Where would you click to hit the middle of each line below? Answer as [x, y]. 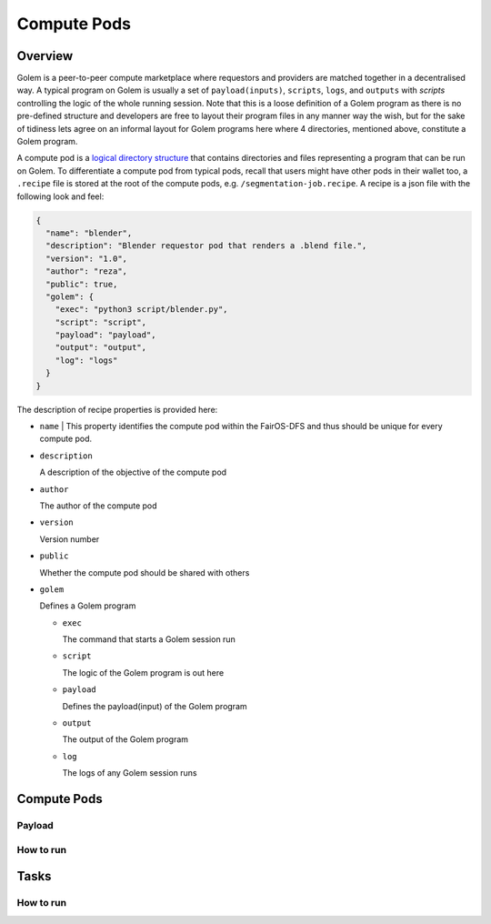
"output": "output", [101, 347]
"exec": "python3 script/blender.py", [141, 310]
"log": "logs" [86, 360]
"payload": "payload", [105, 335]
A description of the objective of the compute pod [133, 472]
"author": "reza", [86, 271]
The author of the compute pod [99, 506]
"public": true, [82, 284]
